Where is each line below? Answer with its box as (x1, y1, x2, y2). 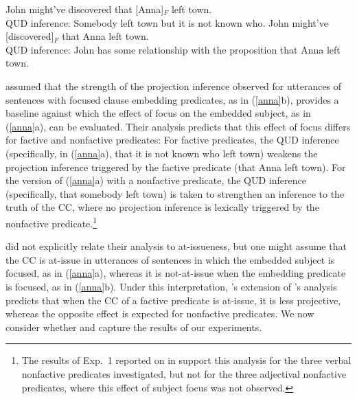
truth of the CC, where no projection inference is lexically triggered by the (5, 200, 319, 214)
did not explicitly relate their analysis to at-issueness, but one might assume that (5, 239, 347, 253)
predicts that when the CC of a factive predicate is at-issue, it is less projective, (5, 293, 341, 307)
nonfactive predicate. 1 (5, 214, 97, 230)
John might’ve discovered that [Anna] (5, 2, 164, 16)
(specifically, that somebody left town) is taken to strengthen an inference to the (5, 186, 345, 201)
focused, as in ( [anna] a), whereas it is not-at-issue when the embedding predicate (5, 266, 346, 280)
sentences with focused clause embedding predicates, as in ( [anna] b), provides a (5, 92, 339, 106)
